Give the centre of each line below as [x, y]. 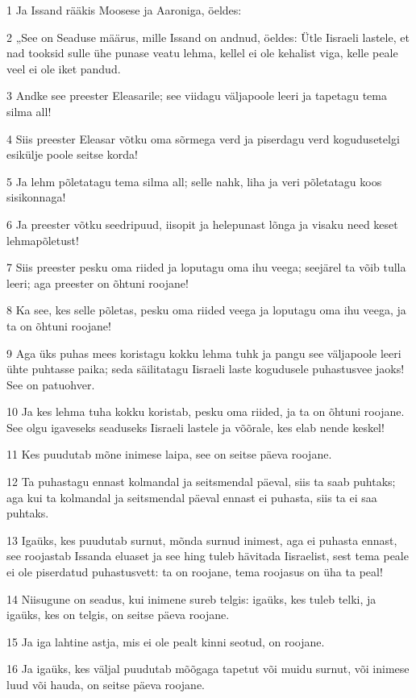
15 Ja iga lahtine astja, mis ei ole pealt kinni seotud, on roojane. [166, 641]
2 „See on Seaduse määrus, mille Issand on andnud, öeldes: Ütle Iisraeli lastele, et [208, 37]
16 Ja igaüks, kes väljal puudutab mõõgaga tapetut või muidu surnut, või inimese [208, 669]
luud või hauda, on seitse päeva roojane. [106, 684]
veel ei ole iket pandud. [64, 68]
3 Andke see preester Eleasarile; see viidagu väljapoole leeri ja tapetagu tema [197, 96]
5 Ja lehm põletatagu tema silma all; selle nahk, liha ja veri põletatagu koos [194, 181]
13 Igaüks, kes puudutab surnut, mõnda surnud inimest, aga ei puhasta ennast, [202, 540]
